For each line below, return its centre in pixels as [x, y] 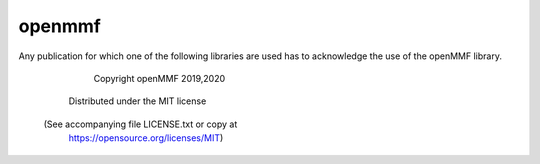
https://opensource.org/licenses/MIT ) [146, 138]
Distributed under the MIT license [137, 101]
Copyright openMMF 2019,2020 [159, 78]
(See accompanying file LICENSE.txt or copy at [140, 124]
